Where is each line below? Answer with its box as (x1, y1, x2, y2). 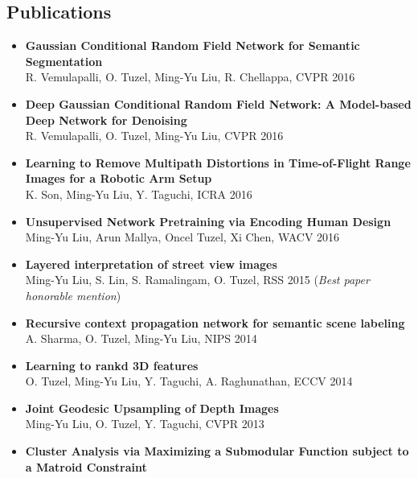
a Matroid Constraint (25, 458, 147, 475)
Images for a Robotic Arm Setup (25, 170, 212, 187)
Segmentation (25, 52, 103, 69)
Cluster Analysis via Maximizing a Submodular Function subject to (25, 443, 409, 459)
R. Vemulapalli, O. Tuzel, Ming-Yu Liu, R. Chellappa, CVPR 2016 (25, 68, 355, 85)
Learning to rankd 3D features (25, 356, 199, 373)
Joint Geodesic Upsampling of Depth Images (25, 399, 279, 416)
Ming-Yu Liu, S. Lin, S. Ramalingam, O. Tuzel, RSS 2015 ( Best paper (25, 271, 370, 288)
